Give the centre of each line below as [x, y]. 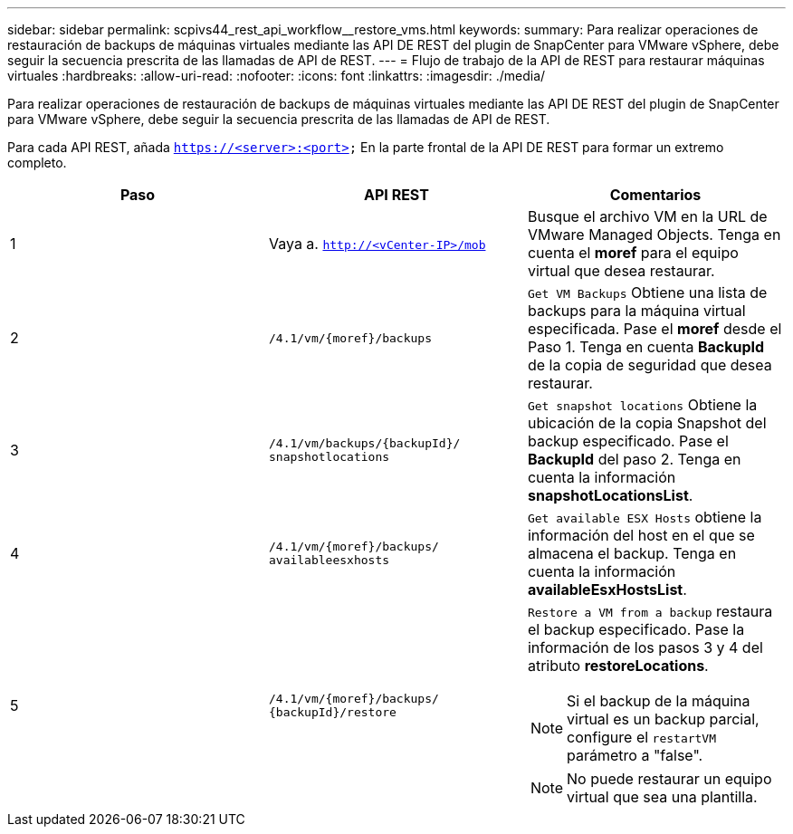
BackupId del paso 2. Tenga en [634, 459]
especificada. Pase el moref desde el [654, 329]
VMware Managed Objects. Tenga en [654, 235]
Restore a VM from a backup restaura [650, 611]
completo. [37, 163]
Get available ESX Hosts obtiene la [645, 517]
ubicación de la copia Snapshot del [647, 423]
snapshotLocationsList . [610, 495]
